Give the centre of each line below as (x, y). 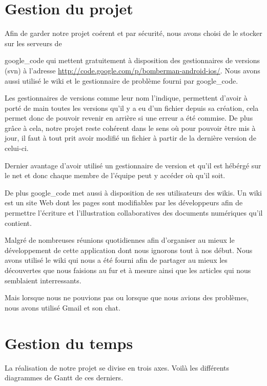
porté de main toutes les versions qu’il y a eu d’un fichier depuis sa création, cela (132, 108)
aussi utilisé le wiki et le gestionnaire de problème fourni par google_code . (121, 80)
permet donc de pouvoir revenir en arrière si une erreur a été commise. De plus (129, 118)
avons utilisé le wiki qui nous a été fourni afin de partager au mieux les (116, 260)
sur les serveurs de (33, 43)
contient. (18, 223)
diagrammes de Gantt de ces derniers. (64, 378)
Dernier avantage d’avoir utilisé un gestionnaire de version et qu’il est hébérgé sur (133, 165)
